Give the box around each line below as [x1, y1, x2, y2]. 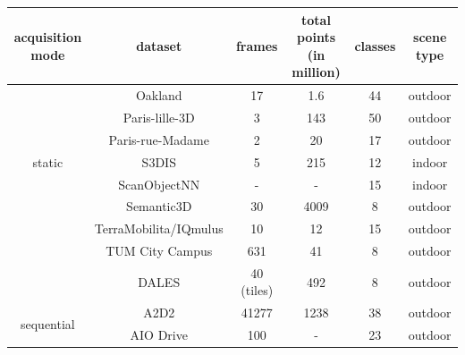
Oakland [135, 86, 182, 105]
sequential [20, 314, 75, 333]
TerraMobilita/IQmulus [94, 219, 224, 238]
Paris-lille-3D [123, 107, 195, 126]
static [32, 152, 63, 171]
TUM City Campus [106, 241, 213, 260]
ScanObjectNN [118, 174, 200, 193]
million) [292, 63, 341, 81]
